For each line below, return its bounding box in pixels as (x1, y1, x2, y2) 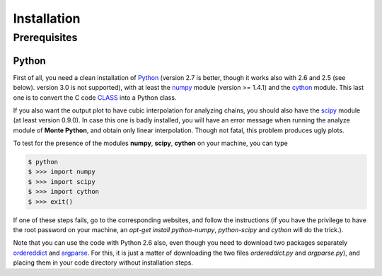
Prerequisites (13, 31, 78, 44)
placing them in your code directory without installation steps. (13, 258, 194, 267)
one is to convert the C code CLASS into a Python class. (13, 93, 177, 102)
